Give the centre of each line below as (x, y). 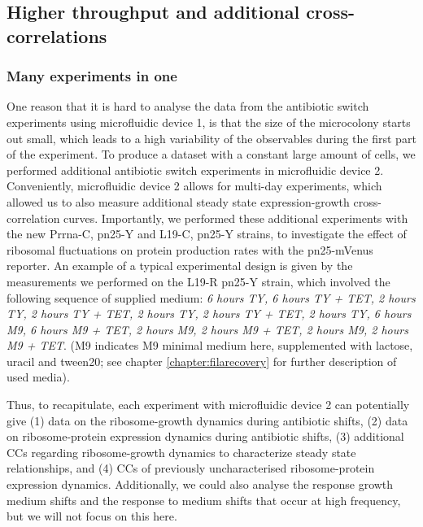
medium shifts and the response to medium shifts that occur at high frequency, (204, 500)
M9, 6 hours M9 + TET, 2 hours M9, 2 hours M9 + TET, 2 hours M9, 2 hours (207, 329)
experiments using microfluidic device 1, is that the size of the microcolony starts (209, 122)
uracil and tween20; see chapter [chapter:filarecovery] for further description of (202, 361)
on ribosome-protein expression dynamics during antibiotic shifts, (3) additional (205, 436)
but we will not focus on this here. (92, 516)
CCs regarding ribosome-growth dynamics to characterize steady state (181, 452)
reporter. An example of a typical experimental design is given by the (180, 266)
